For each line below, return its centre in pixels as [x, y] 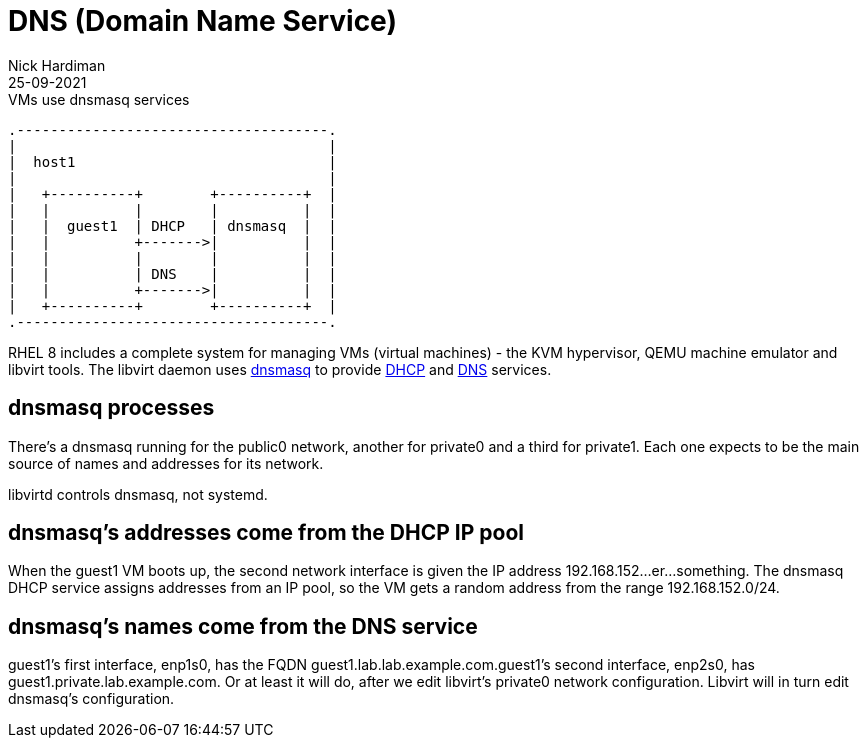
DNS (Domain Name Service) [202, 21]
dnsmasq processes [111, 408]
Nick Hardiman [57, 65]
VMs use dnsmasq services [99, 99]
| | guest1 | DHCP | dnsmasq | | [172, 225]
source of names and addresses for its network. [166, 463]
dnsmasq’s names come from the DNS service [243, 626]
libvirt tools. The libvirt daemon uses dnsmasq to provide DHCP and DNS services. [280, 369]
